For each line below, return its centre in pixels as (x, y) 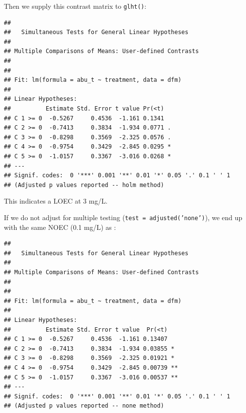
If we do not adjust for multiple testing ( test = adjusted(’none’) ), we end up (123, 217)
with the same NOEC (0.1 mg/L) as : (60, 227)
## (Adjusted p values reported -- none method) (84, 406)
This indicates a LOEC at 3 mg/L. (56, 201)
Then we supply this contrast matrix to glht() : (75, 6)
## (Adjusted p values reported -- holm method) (84, 185)
